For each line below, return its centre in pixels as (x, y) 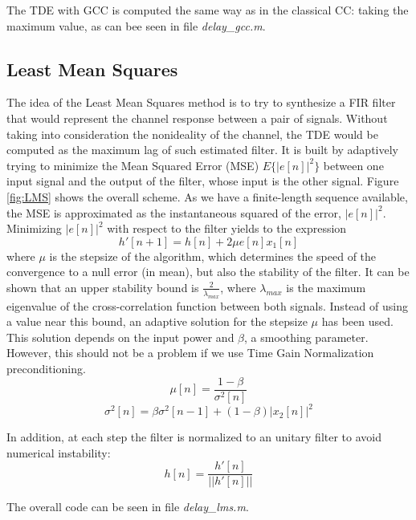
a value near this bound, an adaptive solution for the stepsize (157, 321)
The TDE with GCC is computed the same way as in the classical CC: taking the (208, 10)
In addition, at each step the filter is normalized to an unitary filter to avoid (194, 437)
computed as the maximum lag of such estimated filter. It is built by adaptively (202, 150)
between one (353, 165)
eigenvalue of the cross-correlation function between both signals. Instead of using (207, 305)
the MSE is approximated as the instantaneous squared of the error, (174, 212)
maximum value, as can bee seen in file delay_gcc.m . (136, 25)
